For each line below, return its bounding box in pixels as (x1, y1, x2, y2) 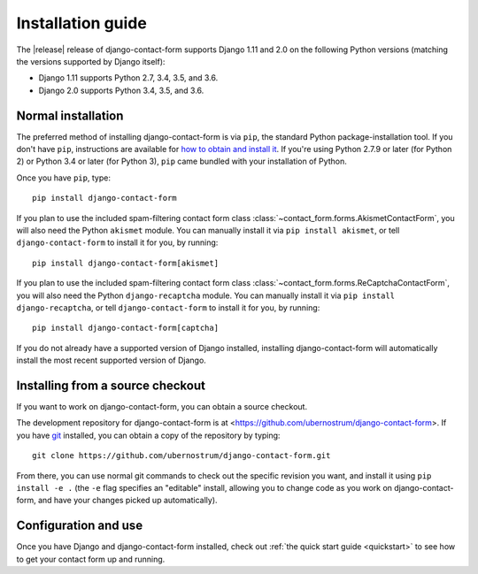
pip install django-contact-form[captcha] (32, 323, 220, 333)
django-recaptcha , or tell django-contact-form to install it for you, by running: (16, 302, 320, 313)
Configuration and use (16, 518, 143, 533)
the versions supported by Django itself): (16, 56, 166, 66)
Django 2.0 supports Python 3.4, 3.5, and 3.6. (38, 85, 204, 96)
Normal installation (16, 108, 124, 123)
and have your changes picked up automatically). (37, 495, 218, 506)
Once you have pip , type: (16, 172, 111, 183)
